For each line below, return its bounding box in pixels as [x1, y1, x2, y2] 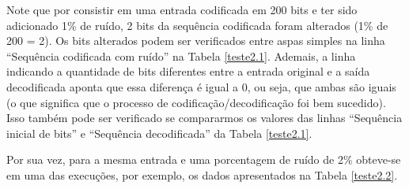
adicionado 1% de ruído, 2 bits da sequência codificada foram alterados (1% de [6, 17, 388, 33]
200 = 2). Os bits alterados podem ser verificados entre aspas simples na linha [6, 32, 385, 49]
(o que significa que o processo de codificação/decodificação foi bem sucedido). [6, 94, 386, 110]
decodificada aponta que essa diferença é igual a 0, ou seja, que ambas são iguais [6, 78, 396, 94]
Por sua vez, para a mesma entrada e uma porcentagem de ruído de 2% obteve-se [6, 151, 401, 168]
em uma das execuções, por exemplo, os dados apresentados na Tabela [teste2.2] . [6, 166, 398, 183]
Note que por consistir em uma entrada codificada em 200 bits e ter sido [6, 2, 358, 17]
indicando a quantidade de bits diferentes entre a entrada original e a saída [6, 63, 370, 80]
